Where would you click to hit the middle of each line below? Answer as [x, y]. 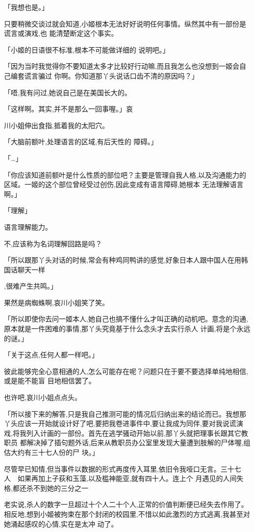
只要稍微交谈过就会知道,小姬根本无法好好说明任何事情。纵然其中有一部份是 [125, 23]
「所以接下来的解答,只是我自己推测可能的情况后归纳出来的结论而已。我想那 [125, 413]
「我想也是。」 [26, 7]
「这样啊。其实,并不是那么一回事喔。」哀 [68, 109]
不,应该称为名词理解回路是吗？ [53, 243]
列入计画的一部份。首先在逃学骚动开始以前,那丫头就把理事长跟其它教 [137, 433]
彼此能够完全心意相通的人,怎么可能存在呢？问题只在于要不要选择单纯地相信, [126, 371]
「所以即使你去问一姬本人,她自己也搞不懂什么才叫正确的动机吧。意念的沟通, [126, 319]
